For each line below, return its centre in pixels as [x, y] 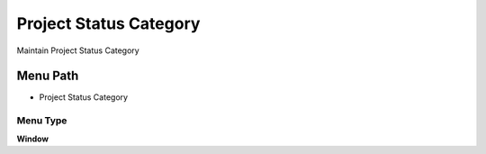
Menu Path [48, 76]
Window [33, 139]
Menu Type [42, 121]
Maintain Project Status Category [78, 50]
